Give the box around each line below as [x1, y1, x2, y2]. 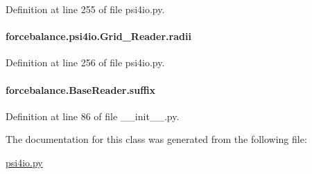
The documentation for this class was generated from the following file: [6, 132, 307, 146]
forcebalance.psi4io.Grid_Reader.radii [6, 29, 191, 43]
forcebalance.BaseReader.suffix [6, 82, 156, 97]
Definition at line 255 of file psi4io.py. [6, 2, 165, 16]
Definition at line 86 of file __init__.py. [6, 108, 180, 123]
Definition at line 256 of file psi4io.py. [6, 55, 165, 70]
